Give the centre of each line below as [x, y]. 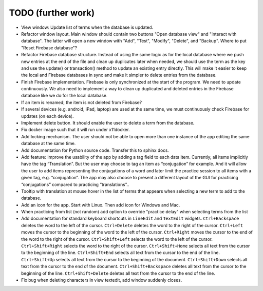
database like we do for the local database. [65, 96]
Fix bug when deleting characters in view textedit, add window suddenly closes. [102, 280]
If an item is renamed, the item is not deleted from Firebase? [82, 102]
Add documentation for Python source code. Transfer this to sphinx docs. [95, 150]
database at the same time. [48, 144]
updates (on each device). [47, 116]
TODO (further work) [52, 13]
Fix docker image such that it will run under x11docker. [75, 130]
